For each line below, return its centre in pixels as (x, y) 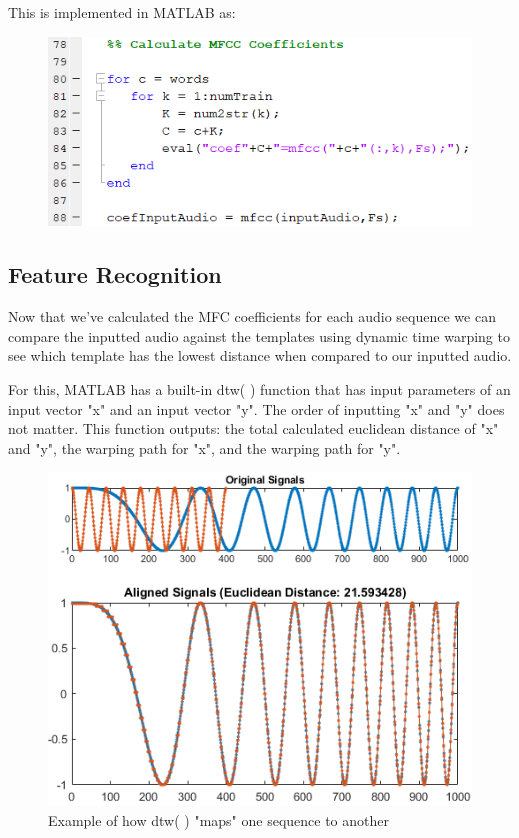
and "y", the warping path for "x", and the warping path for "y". (204, 447)
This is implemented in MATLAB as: (122, 12)
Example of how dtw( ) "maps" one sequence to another (218, 819)
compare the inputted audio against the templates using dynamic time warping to (259, 335)
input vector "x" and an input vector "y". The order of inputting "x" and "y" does (256, 408)
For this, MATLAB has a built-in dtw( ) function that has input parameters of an (259, 389)
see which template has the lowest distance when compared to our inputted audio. (260, 355)
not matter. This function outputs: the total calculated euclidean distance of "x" (253, 428)
